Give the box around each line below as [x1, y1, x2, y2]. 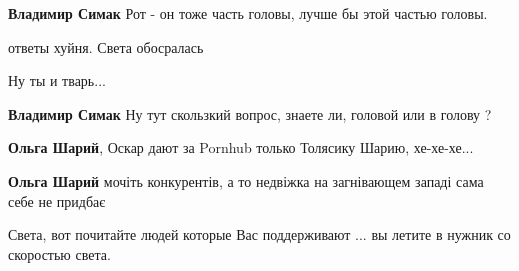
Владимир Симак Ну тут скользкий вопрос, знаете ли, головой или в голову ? [8, 103, 492, 124]
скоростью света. [8, 243, 111, 264]
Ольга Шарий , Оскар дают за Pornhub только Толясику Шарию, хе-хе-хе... [8, 137, 474, 158]
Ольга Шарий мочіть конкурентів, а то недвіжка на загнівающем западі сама [8, 170, 484, 191]
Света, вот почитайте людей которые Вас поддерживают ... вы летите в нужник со [8, 224, 511, 245]
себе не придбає [8, 190, 106, 211]
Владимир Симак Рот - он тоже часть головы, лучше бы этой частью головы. [8, 3, 488, 23]
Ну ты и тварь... [8, 70, 106, 91]
